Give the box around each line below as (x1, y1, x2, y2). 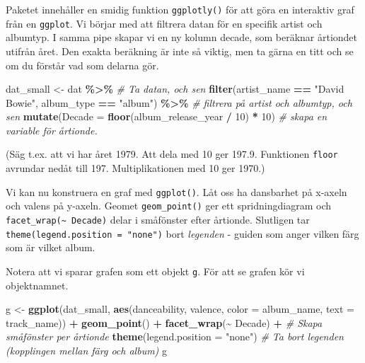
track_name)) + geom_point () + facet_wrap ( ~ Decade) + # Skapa (6, 315, 323, 330)
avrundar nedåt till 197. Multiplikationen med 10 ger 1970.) (6, 161, 265, 175)
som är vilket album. (6, 240, 95, 255)
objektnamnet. (6, 277, 69, 292)
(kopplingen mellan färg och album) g (6, 342, 167, 357)
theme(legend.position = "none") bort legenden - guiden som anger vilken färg (6, 226, 359, 241)
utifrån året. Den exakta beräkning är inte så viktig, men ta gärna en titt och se (6, 43, 354, 58)
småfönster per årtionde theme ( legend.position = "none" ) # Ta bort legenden (6, 329, 344, 344)
